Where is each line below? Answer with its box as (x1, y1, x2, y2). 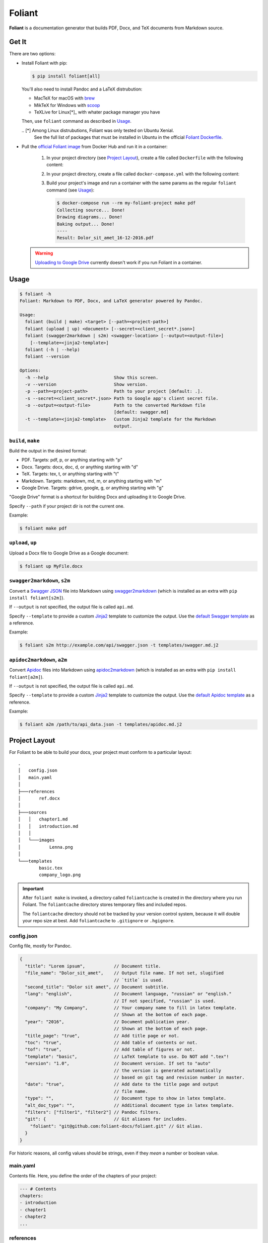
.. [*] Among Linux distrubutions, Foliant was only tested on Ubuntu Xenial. (21, 127, 174, 133)
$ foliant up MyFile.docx (19, 563, 83, 569)
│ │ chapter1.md (18, 816, 68, 822)
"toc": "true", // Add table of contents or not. (25, 1040, 198, 1046)
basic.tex (39, 865, 63, 871)
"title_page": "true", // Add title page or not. (25, 1033, 180, 1039)
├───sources (18, 809, 47, 815)
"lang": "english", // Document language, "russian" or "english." (25, 991, 232, 997)
